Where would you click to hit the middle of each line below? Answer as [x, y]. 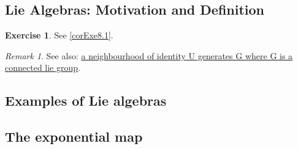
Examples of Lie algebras [86, 100]
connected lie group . [43, 67]
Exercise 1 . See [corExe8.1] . [59, 35]
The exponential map [74, 136]
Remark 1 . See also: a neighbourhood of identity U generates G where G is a [149, 55]
